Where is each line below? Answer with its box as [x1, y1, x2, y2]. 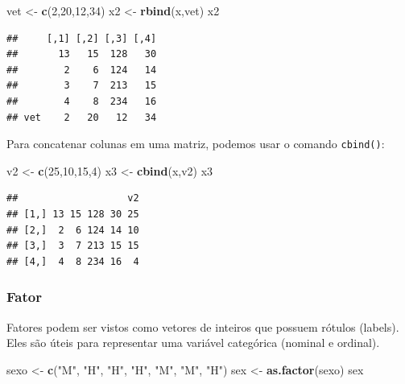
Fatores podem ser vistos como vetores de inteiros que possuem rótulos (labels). [6, 318, 399, 335]
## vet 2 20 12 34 [6, 111, 157, 123]
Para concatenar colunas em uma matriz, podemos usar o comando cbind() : [6, 135, 385, 152]
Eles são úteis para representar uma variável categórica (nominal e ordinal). [6, 334, 380, 351]
